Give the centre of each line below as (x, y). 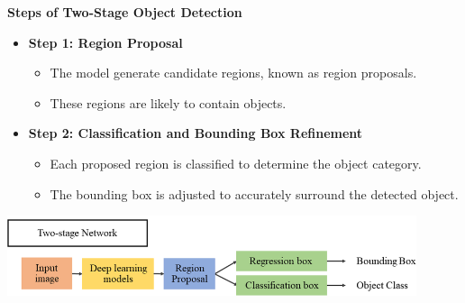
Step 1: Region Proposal (105, 42)
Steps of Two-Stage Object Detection (125, 12)
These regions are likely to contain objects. (168, 102)
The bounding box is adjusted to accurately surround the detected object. (254, 193)
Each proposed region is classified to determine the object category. (236, 163)
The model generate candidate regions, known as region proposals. (233, 73)
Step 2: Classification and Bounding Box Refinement (196, 133)
